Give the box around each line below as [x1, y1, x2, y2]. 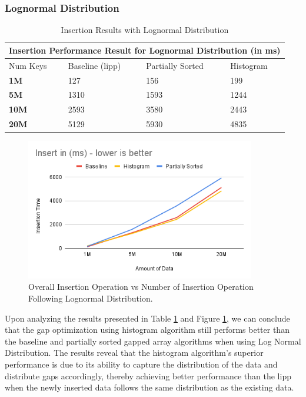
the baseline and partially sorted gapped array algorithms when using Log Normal [5, 335, 301, 347]
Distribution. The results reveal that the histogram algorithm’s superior [5, 346, 264, 359]
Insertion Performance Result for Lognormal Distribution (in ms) [9, 44, 281, 56]
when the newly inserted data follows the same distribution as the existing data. [5, 381, 294, 393]
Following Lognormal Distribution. [28, 292, 153, 304]
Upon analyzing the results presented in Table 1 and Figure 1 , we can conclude [5, 312, 290, 324]
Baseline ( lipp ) [68, 59, 121, 71]
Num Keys [9, 59, 47, 71]
